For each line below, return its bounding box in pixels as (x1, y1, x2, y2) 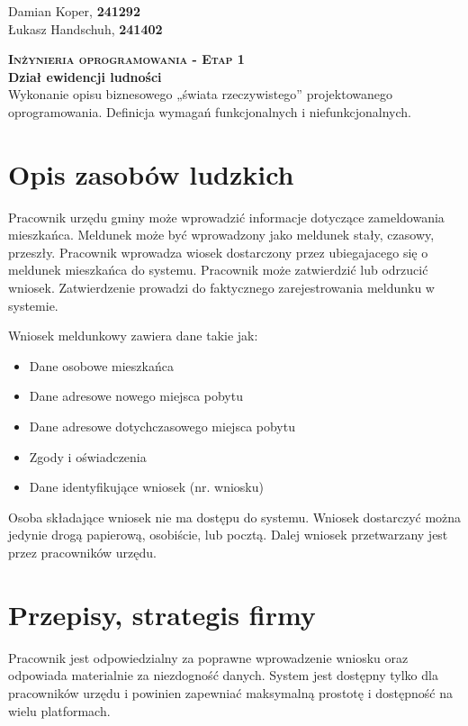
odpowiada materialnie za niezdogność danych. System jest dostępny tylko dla (8, 666, 438, 685)
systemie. (8, 295, 58, 314)
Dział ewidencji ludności (8, 67, 162, 86)
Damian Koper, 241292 (8, 2, 140, 20)
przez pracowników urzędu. (8, 543, 157, 561)
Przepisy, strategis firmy (8, 595, 316, 632)
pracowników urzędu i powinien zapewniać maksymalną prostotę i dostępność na (8, 683, 453, 702)
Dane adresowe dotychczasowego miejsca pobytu (29, 417, 295, 436)
